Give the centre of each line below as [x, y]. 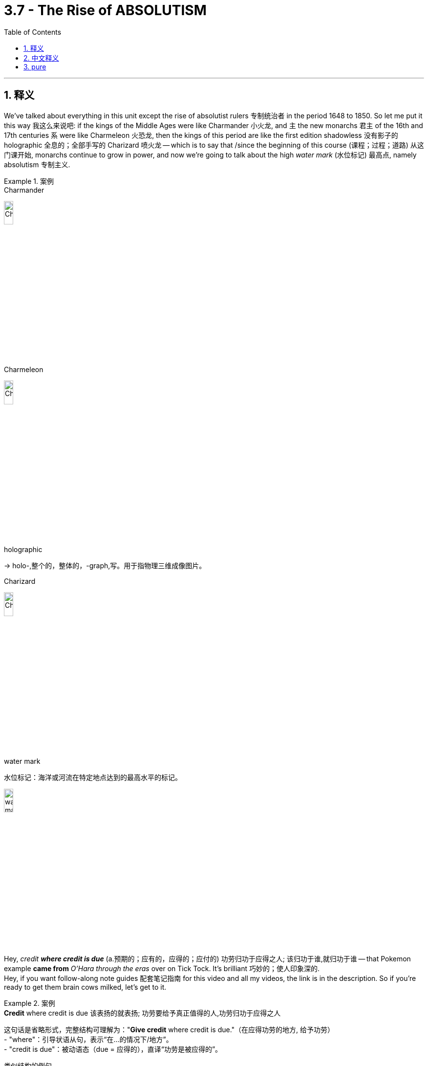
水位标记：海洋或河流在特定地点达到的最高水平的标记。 [93, 777]
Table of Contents [33, 32]
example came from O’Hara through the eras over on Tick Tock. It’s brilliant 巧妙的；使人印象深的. [162, 968]
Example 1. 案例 [29, 181]
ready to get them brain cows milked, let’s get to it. [85, 987]
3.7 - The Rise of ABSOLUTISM [105, 10]
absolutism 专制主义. [37, 164]
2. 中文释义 [41, 58]
